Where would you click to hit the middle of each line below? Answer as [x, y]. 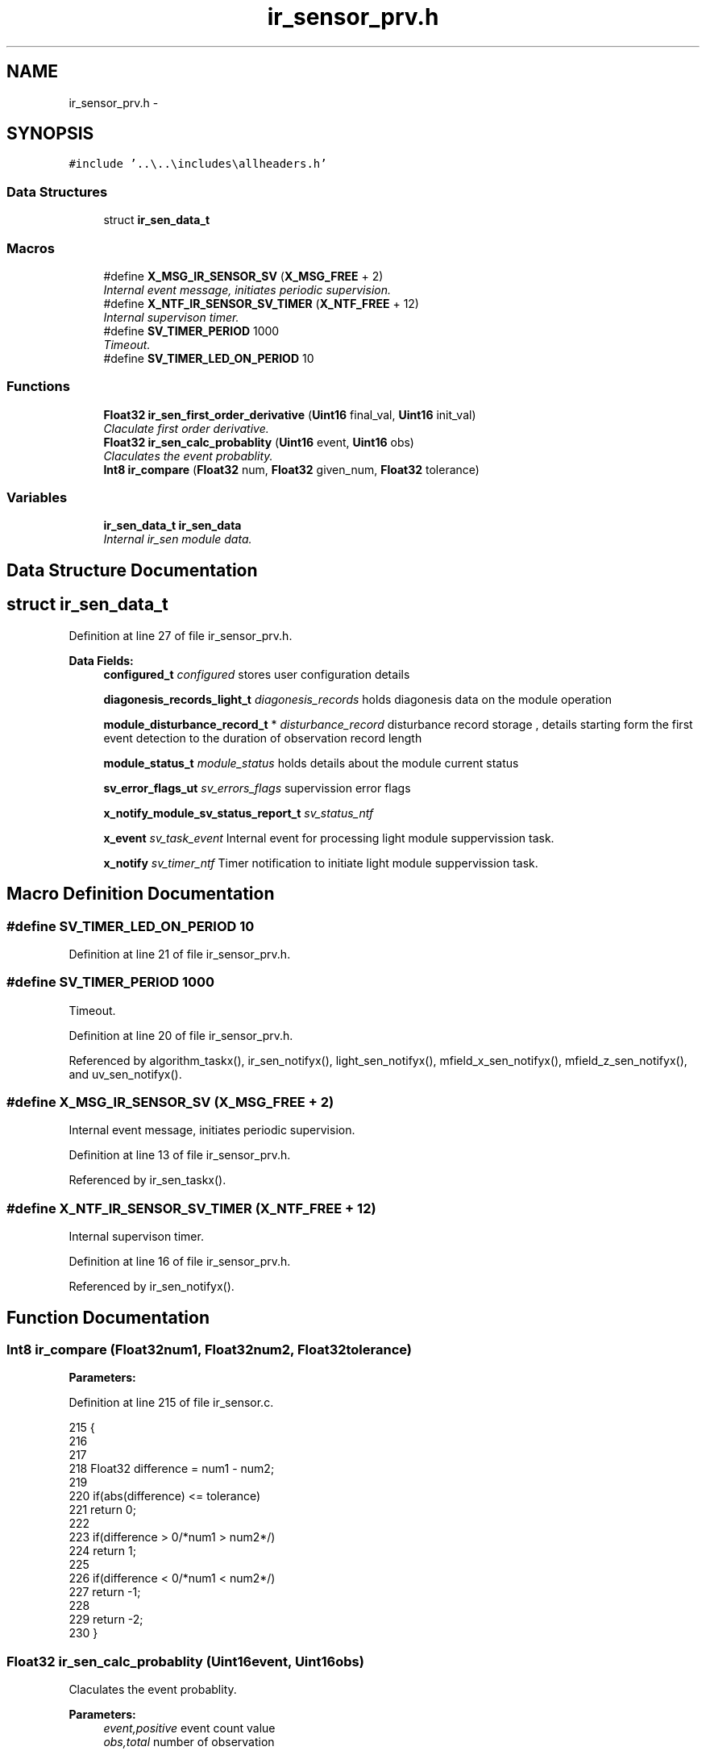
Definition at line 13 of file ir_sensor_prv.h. [180, 1155]
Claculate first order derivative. [186, 428]
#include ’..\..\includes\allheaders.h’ [198, 164]
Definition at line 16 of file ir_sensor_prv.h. [180, 1262]
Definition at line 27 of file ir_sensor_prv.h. [181, 635]
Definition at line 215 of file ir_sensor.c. [171, 1403]
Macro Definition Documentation [141, 894]
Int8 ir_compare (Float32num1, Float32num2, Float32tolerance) [209, 1350]
